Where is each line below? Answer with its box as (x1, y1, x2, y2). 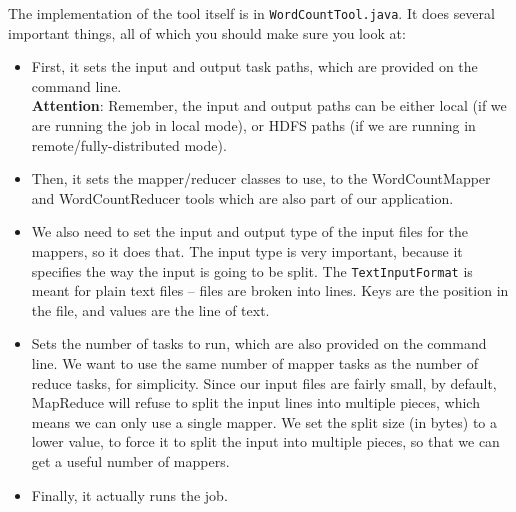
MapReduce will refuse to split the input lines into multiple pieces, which (31, 392, 480, 413)
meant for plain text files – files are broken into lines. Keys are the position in (31, 280, 509, 301)
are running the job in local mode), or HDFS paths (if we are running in (31, 115, 476, 136)
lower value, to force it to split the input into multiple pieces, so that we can (31, 431, 500, 452)
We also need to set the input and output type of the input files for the (31, 221, 469, 242)
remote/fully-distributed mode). (31, 134, 227, 155)
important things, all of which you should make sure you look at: (8, 22, 406, 43)
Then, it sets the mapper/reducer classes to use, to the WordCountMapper (31, 168, 491, 189)
